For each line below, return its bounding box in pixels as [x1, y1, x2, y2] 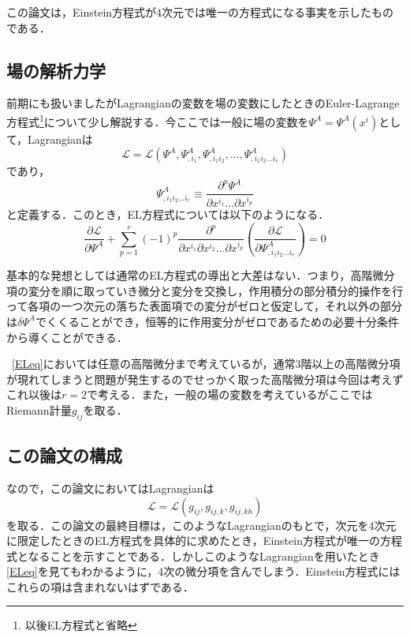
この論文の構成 [6, 443, 122, 467]
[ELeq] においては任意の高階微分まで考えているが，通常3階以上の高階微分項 [12, 355, 401, 372]
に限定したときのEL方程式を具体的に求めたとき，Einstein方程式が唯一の [6, 532, 380, 549]
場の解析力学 [6, 58, 106, 82]
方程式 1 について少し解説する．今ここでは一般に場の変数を [6, 111, 309, 129]
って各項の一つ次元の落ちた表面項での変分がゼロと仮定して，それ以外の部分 [6, 298, 402, 314]
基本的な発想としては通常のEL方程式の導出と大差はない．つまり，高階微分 [6, 267, 395, 283]
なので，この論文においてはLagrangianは [6, 479, 214, 496]
